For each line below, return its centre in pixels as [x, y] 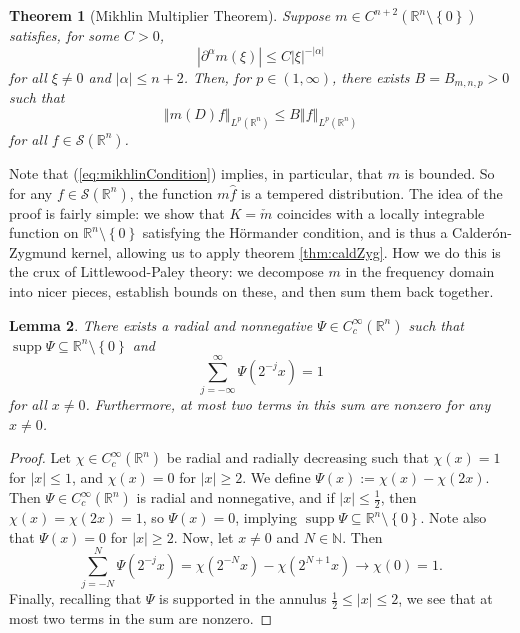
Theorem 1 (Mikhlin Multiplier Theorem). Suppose [170, 15]
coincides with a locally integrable [380, 212]
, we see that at [445, 598]
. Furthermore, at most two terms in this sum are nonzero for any [288, 404]
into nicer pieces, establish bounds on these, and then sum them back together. [251, 290]
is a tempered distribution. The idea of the [372, 192]
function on [44, 232]
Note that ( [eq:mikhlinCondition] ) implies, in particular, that [196, 172]
